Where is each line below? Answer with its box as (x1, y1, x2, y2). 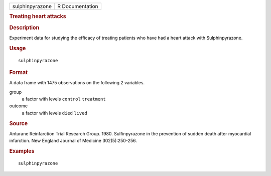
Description (9, 24, 40, 31)
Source (9, 120, 28, 127)
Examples (9, 148, 35, 155)
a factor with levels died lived (22, 110, 87, 116)
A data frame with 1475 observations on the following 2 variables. (9, 80, 145, 86)
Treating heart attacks (9, 13, 66, 20)
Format (9, 69, 28, 76)
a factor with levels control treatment (22, 96, 106, 102)
